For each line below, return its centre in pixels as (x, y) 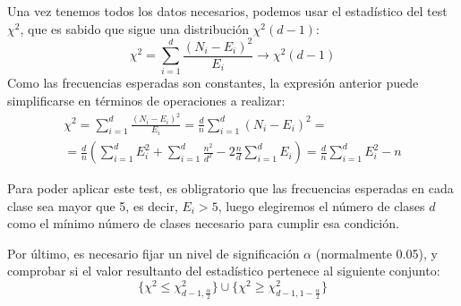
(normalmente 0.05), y (376, 253)
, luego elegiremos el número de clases (321, 205)
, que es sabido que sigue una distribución (134, 28)
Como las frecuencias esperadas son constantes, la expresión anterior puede (213, 83)
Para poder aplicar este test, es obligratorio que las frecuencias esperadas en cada (230, 188)
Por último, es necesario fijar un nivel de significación (154, 253)
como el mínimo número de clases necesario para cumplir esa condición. (203, 223)
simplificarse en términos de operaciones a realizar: (146, 101)
